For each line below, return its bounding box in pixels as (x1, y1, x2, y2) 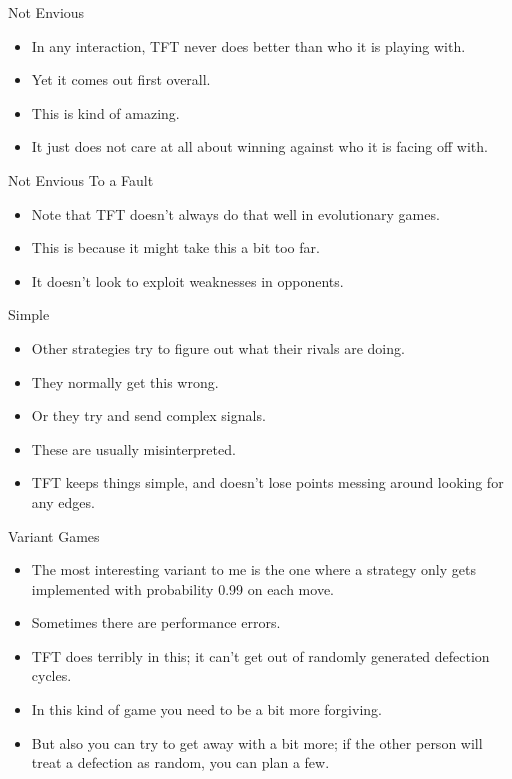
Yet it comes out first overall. (31, 69, 211, 90)
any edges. (31, 491, 95, 512)
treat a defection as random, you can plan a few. (31, 752, 330, 773)
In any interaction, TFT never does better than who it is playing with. (31, 35, 466, 56)
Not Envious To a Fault (8, 169, 154, 190)
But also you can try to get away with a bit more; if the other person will (31, 732, 483, 753)
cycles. (31, 665, 72, 686)
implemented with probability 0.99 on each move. (31, 578, 334, 599)
